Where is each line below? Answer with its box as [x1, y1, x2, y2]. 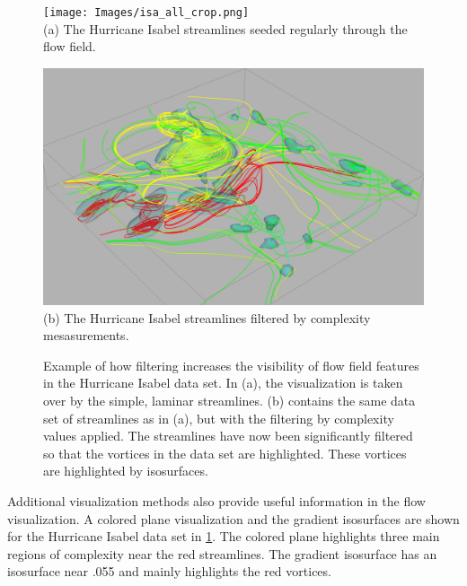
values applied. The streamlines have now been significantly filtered [43, 426, 413, 445]
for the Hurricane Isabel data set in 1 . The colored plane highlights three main [7, 527, 440, 546]
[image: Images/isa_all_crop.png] [43, 6, 250, 19]
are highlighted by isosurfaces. [43, 461, 208, 480]
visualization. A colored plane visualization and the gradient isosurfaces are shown [7, 509, 460, 528]
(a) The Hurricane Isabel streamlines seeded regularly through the [43, 19, 408, 38]
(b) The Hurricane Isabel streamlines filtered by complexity [43, 308, 371, 327]
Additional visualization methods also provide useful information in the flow [7, 491, 426, 510]
